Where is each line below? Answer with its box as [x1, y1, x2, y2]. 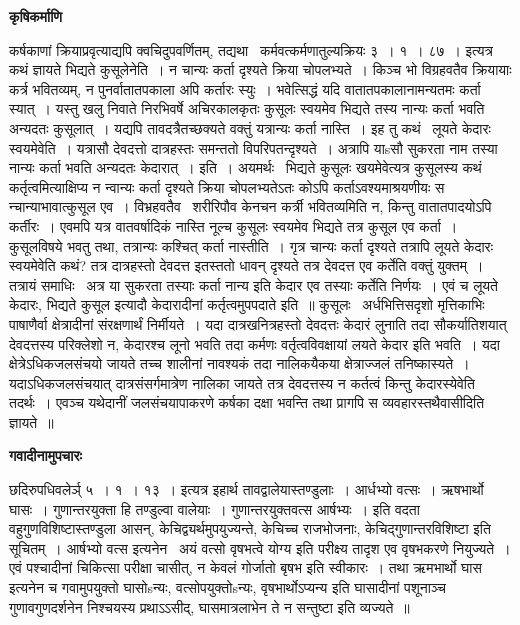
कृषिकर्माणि [9, 6, 62, 26]
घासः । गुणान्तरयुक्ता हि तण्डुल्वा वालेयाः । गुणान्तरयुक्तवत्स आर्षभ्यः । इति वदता [9, 498, 420, 519]
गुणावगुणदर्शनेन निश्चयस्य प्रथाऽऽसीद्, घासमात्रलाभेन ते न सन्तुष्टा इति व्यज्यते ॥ [9, 596, 410, 617]
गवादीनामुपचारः [9, 445, 82, 466]
